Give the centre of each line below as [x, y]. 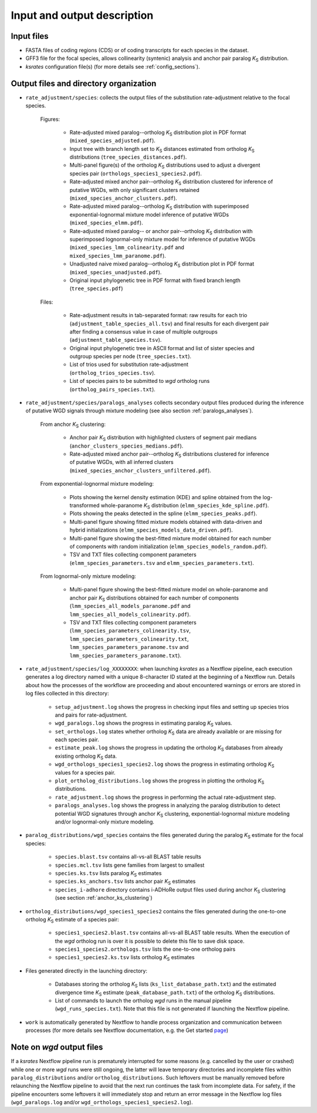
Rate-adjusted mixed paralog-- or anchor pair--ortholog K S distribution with [161, 232]
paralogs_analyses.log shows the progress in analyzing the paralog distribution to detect [168, 805]
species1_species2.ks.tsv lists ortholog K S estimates [125, 958]
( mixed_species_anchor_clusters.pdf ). [123, 198]
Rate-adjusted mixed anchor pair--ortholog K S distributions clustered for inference [169, 454]
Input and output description [82, 15]
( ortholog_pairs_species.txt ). [112, 389]
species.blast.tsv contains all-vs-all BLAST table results [128, 857]
